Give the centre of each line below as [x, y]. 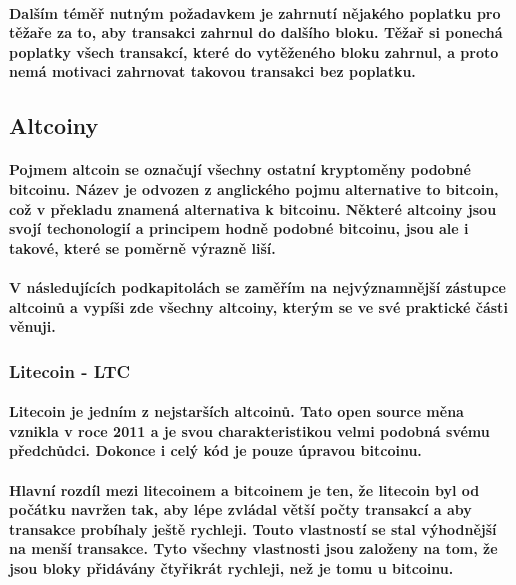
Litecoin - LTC [70, 370]
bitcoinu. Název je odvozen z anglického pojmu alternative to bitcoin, [254, 188]
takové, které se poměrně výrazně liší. [142, 247]
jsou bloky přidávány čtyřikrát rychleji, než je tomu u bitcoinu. [231, 567]
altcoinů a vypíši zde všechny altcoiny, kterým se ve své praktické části [258, 306]
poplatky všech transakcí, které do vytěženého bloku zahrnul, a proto [254, 51]
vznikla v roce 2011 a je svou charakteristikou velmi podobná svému [249, 430]
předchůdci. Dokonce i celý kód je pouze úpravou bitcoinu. [215, 450]
